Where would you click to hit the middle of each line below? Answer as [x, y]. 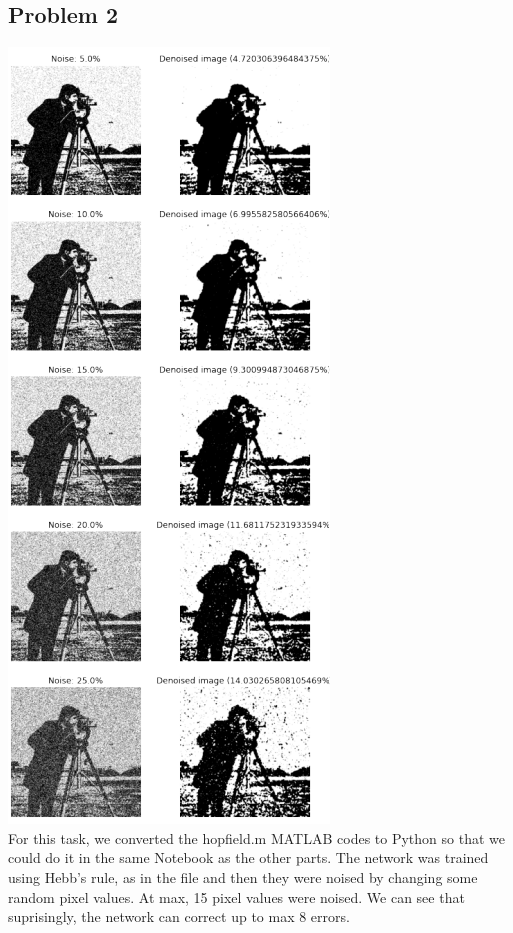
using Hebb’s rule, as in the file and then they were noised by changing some [243, 876]
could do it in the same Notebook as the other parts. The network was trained [248, 857]
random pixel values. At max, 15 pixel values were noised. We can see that [236, 896]
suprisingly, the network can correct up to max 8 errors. [179, 916]
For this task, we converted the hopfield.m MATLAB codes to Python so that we [256, 837]
